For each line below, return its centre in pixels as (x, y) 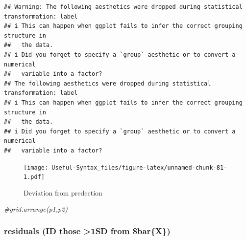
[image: (36, 167)
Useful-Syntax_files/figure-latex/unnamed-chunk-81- (139, 167)
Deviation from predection (63, 192)
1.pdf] (34, 177)
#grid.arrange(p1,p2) (36, 209)
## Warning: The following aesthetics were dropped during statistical (123, 7)
